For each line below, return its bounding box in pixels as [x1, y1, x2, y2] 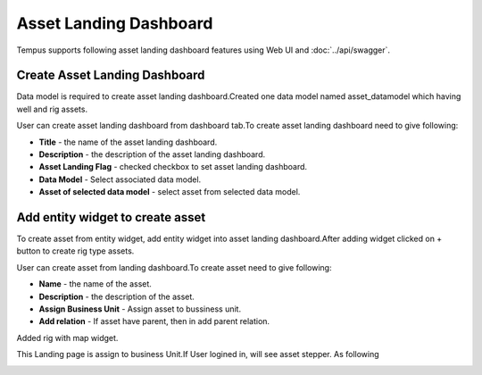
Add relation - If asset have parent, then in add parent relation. [38, 316, 270, 327]
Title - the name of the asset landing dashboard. [38, 137, 218, 147]
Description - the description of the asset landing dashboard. [38, 149, 266, 160]
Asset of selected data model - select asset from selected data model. [38, 187, 301, 197]
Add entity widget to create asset [16, 210, 206, 225]
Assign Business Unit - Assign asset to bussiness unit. [38, 304, 241, 314]
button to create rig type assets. [16, 246, 135, 256]
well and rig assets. [16, 104, 88, 114]
